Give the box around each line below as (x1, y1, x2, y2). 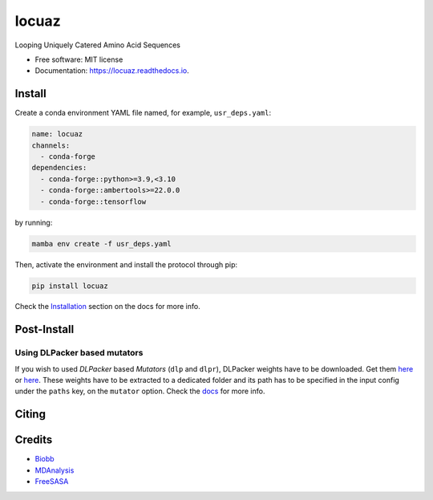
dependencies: (31, 163, 87, 173)
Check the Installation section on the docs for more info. (14, 302, 200, 311)
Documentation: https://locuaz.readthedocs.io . (34, 66, 190, 75)
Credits (14, 433, 53, 447)
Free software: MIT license (34, 55, 123, 64)
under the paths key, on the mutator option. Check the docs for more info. (14, 386, 265, 396)
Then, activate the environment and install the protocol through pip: (14, 259, 238, 269)
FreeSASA (34, 477, 69, 486)
